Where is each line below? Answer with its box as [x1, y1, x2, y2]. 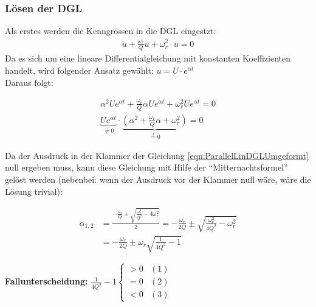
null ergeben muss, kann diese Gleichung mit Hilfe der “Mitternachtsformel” [5, 161, 288, 174]
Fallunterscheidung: [5, 275, 88, 288]
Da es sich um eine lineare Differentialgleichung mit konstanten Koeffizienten [5, 52, 291, 65]
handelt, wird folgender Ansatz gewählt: [5, 63, 154, 76]
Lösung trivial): [5, 185, 63, 197]
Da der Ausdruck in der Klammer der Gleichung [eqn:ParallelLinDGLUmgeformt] [5, 149, 309, 161]
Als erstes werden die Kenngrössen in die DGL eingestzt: [5, 24, 216, 37]
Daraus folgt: [5, 76, 53, 88]
